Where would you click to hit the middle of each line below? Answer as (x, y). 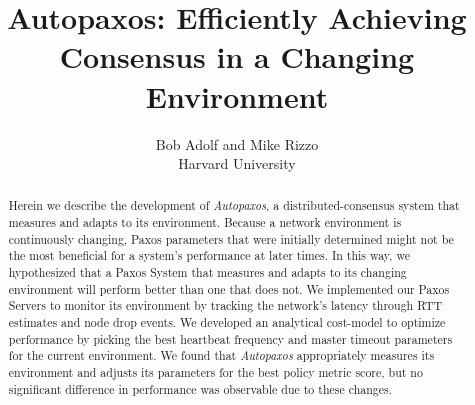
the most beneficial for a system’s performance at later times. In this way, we (209, 255)
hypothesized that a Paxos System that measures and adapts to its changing (207, 272)
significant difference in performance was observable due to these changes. (200, 388)
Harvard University (237, 163)
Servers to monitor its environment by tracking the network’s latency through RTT (225, 305)
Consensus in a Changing (237, 56)
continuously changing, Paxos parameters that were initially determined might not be (231, 238)
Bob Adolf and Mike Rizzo (237, 143)
